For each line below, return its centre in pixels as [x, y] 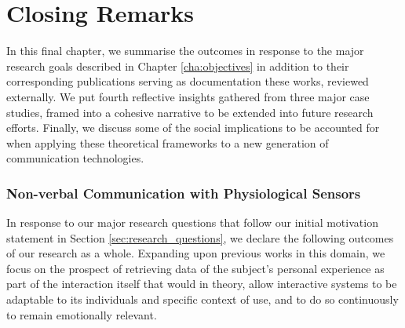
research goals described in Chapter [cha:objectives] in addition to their [178, 66]
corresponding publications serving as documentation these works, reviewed [188, 81]
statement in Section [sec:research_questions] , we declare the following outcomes [200, 237]
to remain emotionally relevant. [82, 314]
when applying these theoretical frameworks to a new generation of [168, 142]
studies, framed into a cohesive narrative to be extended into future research [190, 112]
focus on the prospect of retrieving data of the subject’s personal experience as [195, 268]
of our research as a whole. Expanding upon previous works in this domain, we [196, 253]
